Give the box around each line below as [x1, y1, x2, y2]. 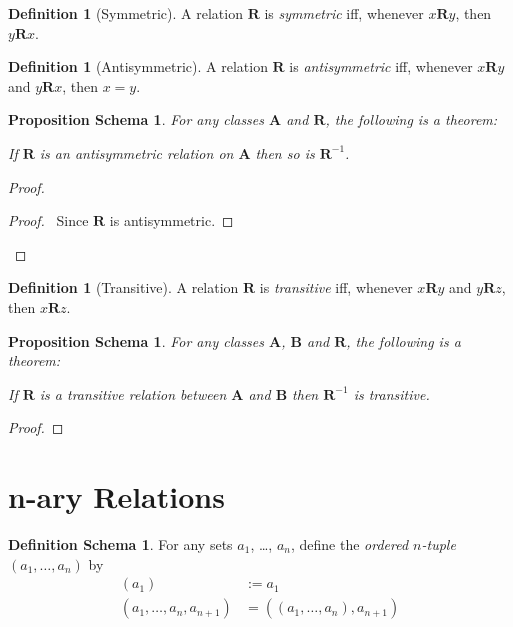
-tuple [421, 534, 456, 555]
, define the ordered [290, 534, 409, 555]
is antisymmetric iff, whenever [289, 56, 473, 77]
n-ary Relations [8, 476, 225, 517]
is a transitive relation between [39, 383, 227, 404]
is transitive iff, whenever [259, 277, 413, 298]
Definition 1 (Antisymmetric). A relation [8, 56, 268, 77]
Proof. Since [8, 210, 89, 231]
